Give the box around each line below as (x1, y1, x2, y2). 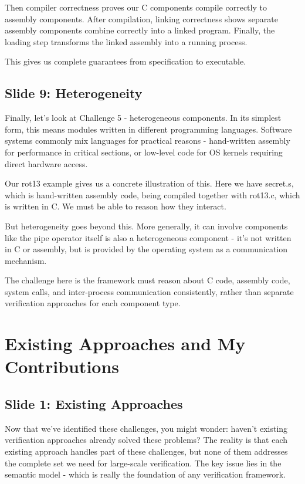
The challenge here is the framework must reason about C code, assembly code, (5, 274, 290, 286)
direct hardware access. (5, 157, 88, 170)
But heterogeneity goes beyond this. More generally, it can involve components (5, 219, 288, 232)
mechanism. (5, 254, 47, 266)
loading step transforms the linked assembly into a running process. (5, 35, 248, 48)
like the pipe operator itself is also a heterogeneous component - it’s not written (5, 231, 292, 243)
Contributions (5, 354, 120, 378)
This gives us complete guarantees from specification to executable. (5, 55, 246, 67)
